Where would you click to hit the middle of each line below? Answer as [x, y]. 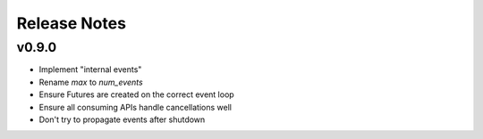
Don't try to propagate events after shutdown [122, 119]
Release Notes [72, 23]
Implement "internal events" [90, 69]
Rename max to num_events [91, 82]
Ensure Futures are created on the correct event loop [136, 94]
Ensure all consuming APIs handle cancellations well [136, 107]
